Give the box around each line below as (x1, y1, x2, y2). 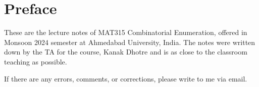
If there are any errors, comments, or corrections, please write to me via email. (4, 73, 247, 83)
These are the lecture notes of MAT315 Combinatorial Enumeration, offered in (4, 27, 247, 37)
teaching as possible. (4, 56, 67, 66)
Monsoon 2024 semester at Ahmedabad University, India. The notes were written (4, 36, 255, 47)
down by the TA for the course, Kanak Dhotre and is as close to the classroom (4, 46, 247, 57)
